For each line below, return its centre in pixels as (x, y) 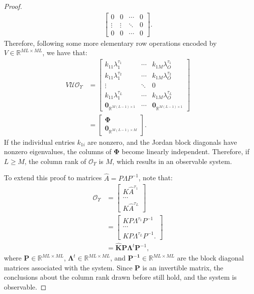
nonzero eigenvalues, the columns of (58, 151)
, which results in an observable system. (172, 161)
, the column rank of (55, 161)
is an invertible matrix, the (183, 267)
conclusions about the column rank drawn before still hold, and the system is (120, 277)
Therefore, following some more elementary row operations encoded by (111, 43)
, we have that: (65, 52)
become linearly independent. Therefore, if (186, 151)
